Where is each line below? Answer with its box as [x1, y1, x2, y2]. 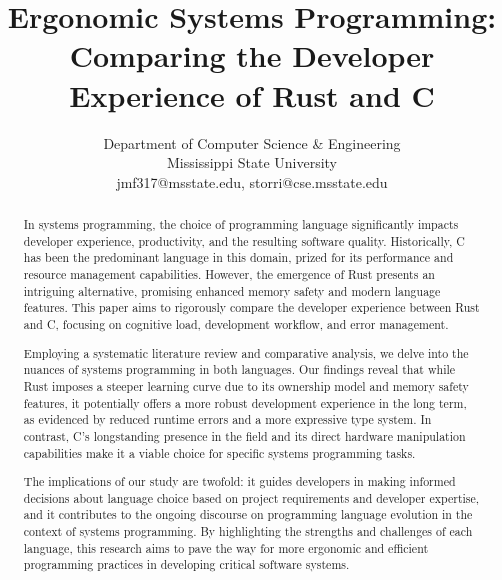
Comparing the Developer [69, 35, 435, 76]
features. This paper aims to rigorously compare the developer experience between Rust [23, 299, 480, 316]
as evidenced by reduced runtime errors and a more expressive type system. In [23, 411, 432, 428]
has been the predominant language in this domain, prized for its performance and [23, 249, 454, 266]
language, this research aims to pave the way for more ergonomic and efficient [23, 539, 429, 556]
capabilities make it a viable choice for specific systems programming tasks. [23, 444, 416, 461]
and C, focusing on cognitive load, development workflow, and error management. [23, 316, 449, 333]
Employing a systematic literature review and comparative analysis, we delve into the [23, 344, 469, 361]
